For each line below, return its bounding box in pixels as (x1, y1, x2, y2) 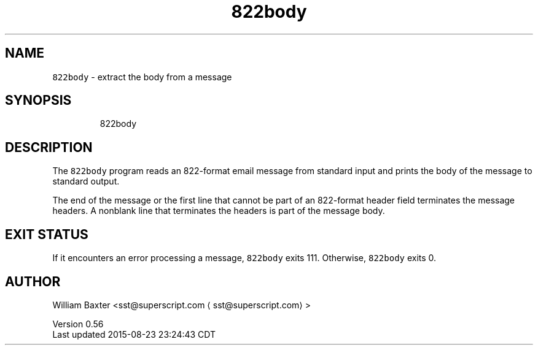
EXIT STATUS (5, 226, 88, 242)
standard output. (52, 176, 120, 187)
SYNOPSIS (5, 93, 72, 108)
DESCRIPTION (5, 139, 93, 155)
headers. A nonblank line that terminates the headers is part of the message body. (52, 205, 385, 216)
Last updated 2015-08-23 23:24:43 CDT (52, 329, 216, 340)
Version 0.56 (52, 318, 104, 329)
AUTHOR (5, 273, 61, 289)
